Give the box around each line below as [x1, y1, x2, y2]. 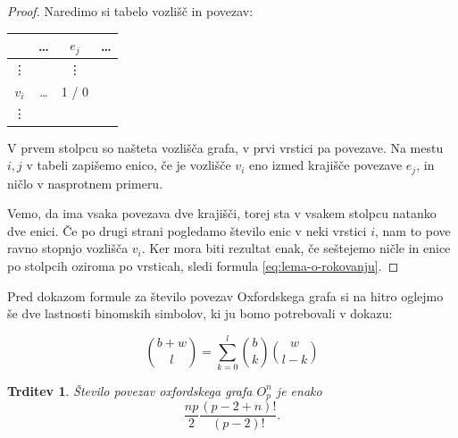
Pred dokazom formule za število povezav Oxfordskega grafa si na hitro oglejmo [7, 286, 444, 305]
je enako [276, 381, 322, 400]
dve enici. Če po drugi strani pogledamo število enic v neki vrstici [7, 221, 367, 240]
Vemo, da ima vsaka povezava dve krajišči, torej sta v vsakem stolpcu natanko [7, 204, 437, 223]
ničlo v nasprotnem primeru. [7, 173, 163, 192]
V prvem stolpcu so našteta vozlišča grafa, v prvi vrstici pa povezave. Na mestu [7, 138, 444, 156]
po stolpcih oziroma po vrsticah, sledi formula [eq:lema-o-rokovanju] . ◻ [7, 257, 399, 274]
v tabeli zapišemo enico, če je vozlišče [26, 156, 231, 174]
